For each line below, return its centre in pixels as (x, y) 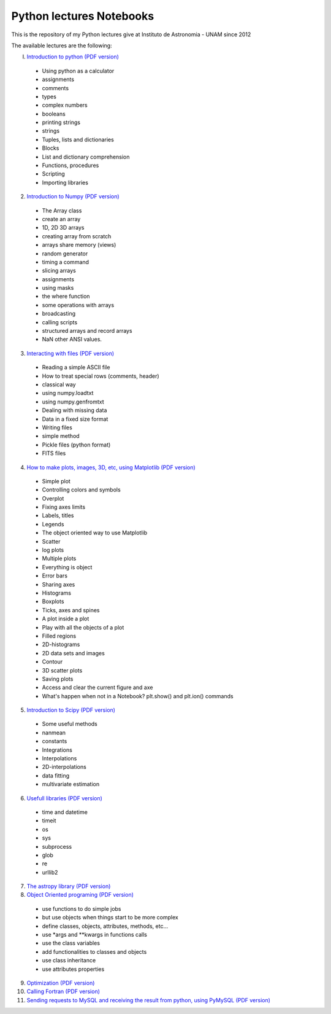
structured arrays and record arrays (87, 331)
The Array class (62, 210)
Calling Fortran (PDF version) (63, 991)
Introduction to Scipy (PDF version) (71, 710)
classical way (59, 384)
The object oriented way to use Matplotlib (95, 533)
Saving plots (58, 679)
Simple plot (56, 481)
